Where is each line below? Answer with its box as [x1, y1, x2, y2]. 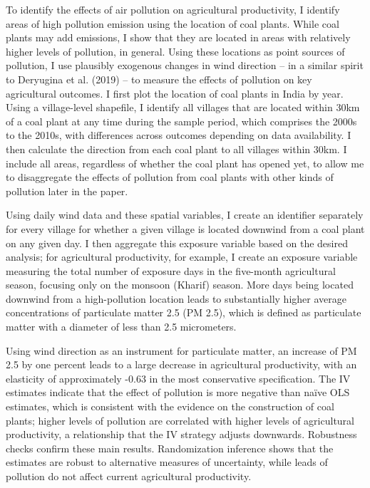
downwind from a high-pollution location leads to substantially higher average [6, 291, 346, 306]
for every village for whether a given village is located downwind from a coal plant [6, 221, 365, 236]
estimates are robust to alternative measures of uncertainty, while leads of [6, 455, 328, 469]
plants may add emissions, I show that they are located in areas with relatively [6, 30, 351, 45]
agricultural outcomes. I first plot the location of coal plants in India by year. [6, 85, 344, 100]
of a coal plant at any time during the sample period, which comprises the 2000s [6, 113, 357, 128]
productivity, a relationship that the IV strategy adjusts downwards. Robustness [6, 427, 357, 442]
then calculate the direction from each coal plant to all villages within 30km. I [6, 141, 347, 156]
